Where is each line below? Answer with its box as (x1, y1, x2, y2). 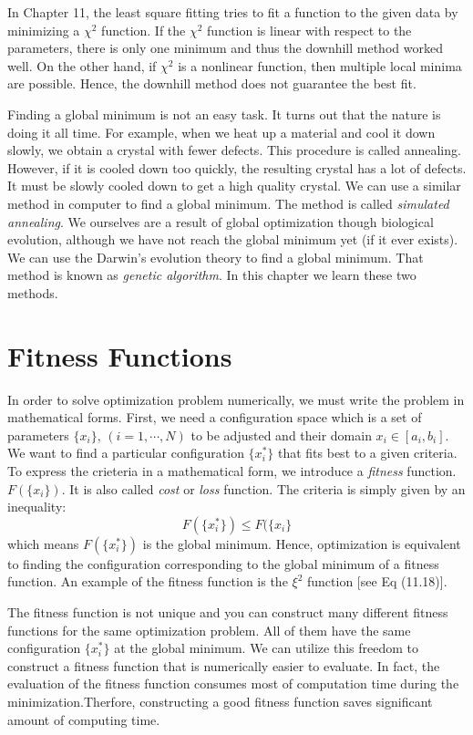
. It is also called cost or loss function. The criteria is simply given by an (61, 479, 466, 498)
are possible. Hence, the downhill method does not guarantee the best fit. (7, 74, 416, 93)
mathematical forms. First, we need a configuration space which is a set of (7, 408, 422, 427)
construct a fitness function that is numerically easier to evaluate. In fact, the (7, 656, 440, 675)
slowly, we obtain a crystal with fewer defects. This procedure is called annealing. (7, 140, 461, 160)
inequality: (7, 497, 67, 516)
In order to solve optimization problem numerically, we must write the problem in (7, 389, 465, 409)
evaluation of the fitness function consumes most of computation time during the (7, 674, 459, 693)
